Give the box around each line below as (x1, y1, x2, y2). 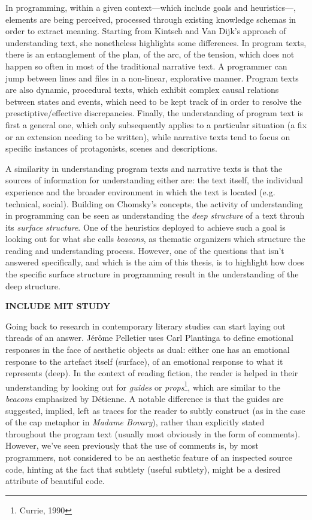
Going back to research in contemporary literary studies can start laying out (5, 319, 286, 332)
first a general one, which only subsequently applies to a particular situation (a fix (5, 118, 307, 131)
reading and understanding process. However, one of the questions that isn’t (5, 244, 284, 256)
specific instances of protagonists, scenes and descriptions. (5, 142, 217, 155)
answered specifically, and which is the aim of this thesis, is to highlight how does (5, 256, 304, 268)
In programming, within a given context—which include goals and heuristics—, (5, 1, 296, 13)
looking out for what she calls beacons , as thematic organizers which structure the (5, 232, 305, 245)
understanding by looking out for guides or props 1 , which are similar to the (5, 379, 280, 393)
